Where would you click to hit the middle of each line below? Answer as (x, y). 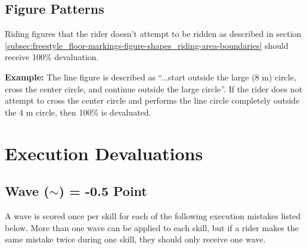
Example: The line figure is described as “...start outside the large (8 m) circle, (151, 77)
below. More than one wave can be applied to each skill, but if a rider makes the (152, 227)
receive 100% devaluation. (52, 57)
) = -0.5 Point (103, 191)
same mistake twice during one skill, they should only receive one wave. (135, 239)
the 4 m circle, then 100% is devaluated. (78, 112)
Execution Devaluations (104, 153)
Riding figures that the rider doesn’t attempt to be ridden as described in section (153, 34)
